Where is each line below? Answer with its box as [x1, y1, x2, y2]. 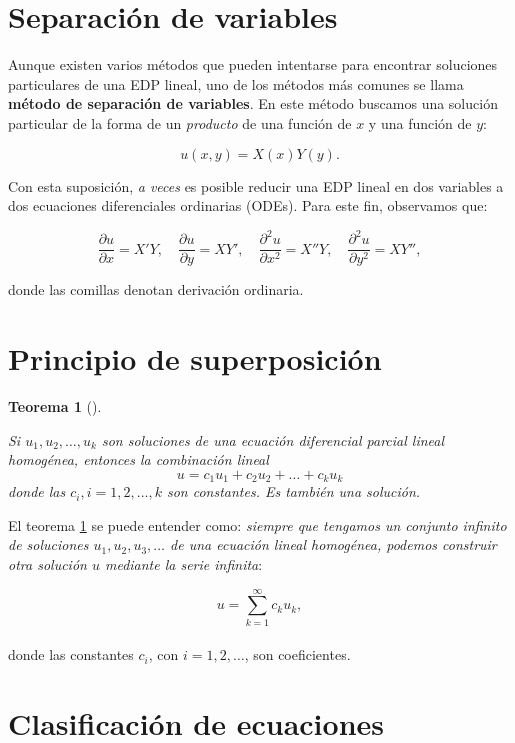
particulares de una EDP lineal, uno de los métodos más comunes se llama [8, 73, 464, 94]
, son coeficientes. [244, 644, 351, 665]
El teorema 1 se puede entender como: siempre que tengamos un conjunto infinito [8, 514, 507, 535]
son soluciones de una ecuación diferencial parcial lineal [101, 429, 445, 450]
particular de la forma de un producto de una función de [8, 112, 352, 133]
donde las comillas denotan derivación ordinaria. [8, 279, 304, 300]
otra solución [8, 553, 87, 574]
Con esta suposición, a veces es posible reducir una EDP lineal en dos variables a [8, 175, 504, 196]
